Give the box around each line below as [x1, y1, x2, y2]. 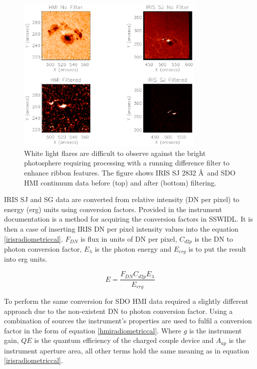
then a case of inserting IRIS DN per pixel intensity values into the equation [4, 223, 238, 234]
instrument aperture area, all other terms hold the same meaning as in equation [4, 345, 249, 355]
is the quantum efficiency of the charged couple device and [34, 335, 214, 345]
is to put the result [188, 244, 246, 254]
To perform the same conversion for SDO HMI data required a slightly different [4, 295, 248, 306]
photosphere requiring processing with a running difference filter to [24, 157, 230, 168]
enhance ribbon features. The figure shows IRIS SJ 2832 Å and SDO [24, 167, 236, 177]
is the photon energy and [95, 244, 172, 254]
